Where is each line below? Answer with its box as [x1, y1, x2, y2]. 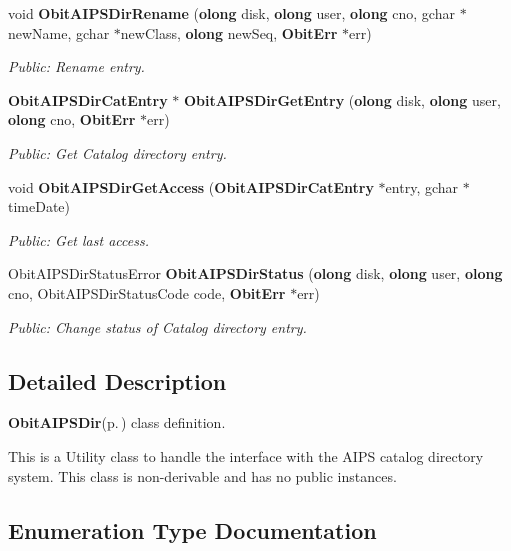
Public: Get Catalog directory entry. [8, 142, 227, 163]
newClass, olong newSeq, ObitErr [120, 22, 338, 43]
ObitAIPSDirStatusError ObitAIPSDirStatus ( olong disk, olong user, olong [8, 263, 503, 284]
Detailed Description [8, 365, 227, 396]
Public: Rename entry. [8, 56, 145, 77]
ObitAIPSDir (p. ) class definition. [8, 412, 226, 433]
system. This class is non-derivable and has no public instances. [8, 465, 397, 486]
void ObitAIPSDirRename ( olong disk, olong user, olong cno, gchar [8, 3, 455, 23]
